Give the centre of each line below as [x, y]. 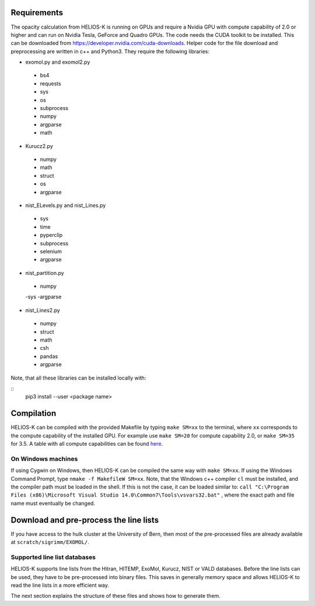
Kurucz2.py [39, 146]
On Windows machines [44, 459]
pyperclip [51, 235]
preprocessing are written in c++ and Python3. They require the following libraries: [110, 51]
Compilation [34, 413]
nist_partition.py [45, 273]
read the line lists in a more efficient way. [60, 585]
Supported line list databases [53, 557]
